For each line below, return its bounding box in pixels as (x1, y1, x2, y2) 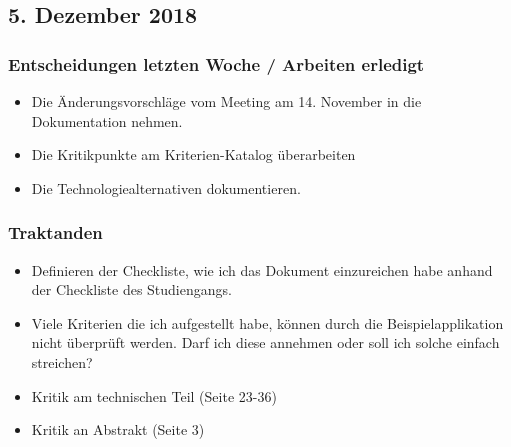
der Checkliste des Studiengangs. (31, 279, 232, 300)
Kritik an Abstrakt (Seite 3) (31, 419, 205, 440)
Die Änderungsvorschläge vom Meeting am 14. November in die (31, 91, 422, 111)
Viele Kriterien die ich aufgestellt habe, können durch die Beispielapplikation (31, 312, 504, 333)
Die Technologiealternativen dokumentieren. (31, 177, 301, 198)
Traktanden (8, 220, 103, 245)
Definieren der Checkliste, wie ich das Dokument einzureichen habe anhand (31, 259, 493, 280)
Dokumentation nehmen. (31, 110, 183, 131)
